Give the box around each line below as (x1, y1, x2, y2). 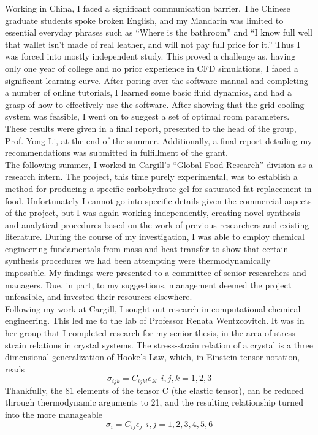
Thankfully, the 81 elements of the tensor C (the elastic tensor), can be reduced (5, 383, 304, 396)
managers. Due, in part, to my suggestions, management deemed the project (5, 278, 292, 291)
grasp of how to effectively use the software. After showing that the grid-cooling (5, 98, 305, 110)
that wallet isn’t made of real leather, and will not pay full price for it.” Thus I (5, 37, 300, 50)
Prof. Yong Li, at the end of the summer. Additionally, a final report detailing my (5, 134, 312, 147)
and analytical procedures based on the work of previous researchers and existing (5, 218, 309, 231)
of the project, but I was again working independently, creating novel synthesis (5, 206, 300, 219)
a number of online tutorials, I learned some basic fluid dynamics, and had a (5, 86, 292, 99)
